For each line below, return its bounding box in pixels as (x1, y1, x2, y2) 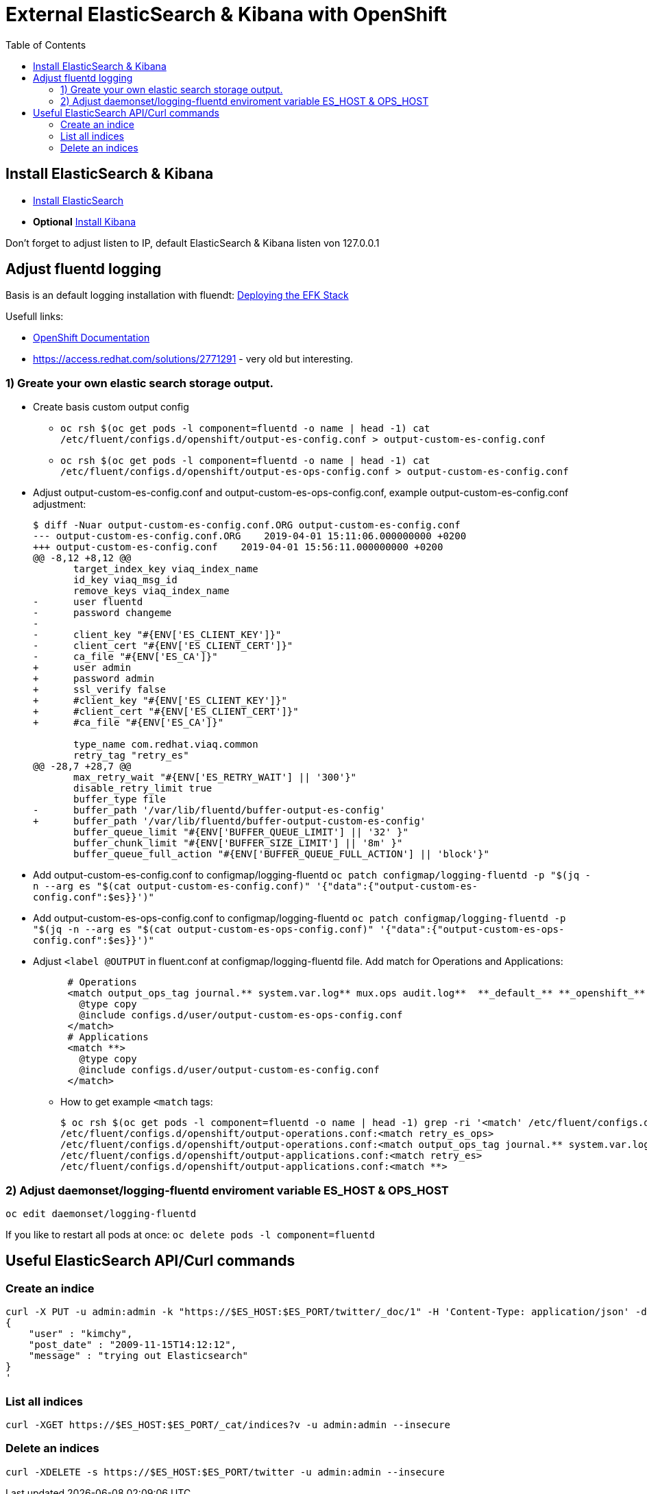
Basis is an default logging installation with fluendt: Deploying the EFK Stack (5, 289, 349, 302)
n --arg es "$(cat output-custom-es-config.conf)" (33, 881, 310, 892)
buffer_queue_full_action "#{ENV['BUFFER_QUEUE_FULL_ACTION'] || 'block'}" (73, 848, 489, 860)
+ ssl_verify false (33, 684, 166, 696)
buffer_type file (73, 794, 166, 805)
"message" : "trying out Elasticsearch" (28, 1350, 249, 1362)
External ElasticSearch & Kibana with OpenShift (5, 3, 448, 26)
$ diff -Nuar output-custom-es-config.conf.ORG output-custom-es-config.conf (33, 519, 461, 531)
